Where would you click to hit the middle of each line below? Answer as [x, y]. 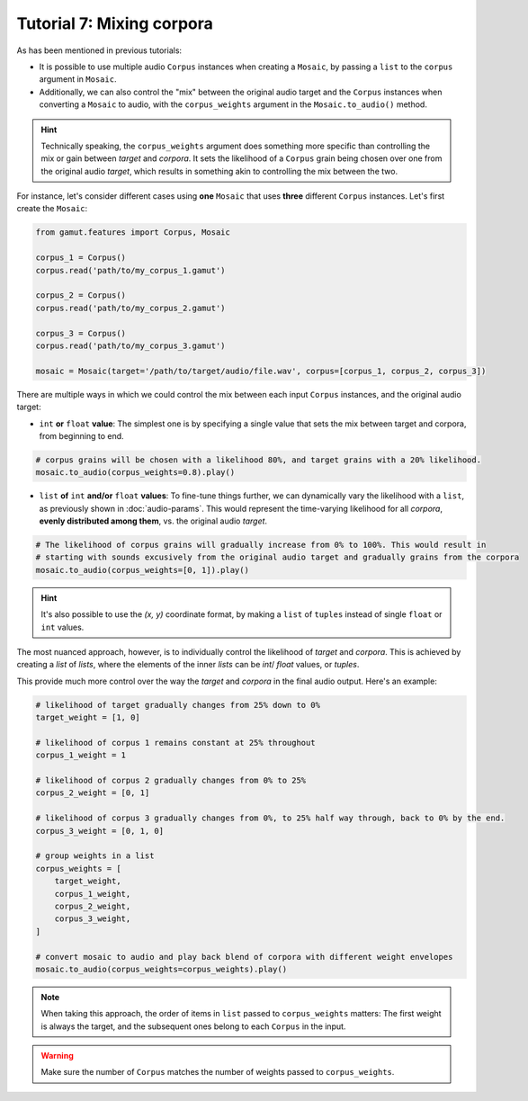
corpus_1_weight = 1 [81, 755]
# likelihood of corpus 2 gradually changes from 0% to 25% [171, 781]
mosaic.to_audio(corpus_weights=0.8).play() [135, 473]
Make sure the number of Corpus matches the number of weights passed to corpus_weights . [218, 1072]
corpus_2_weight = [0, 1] [93, 793]
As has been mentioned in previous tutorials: [99, 50]
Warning [57, 1056]
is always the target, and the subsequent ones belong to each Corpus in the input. [193, 1026]
